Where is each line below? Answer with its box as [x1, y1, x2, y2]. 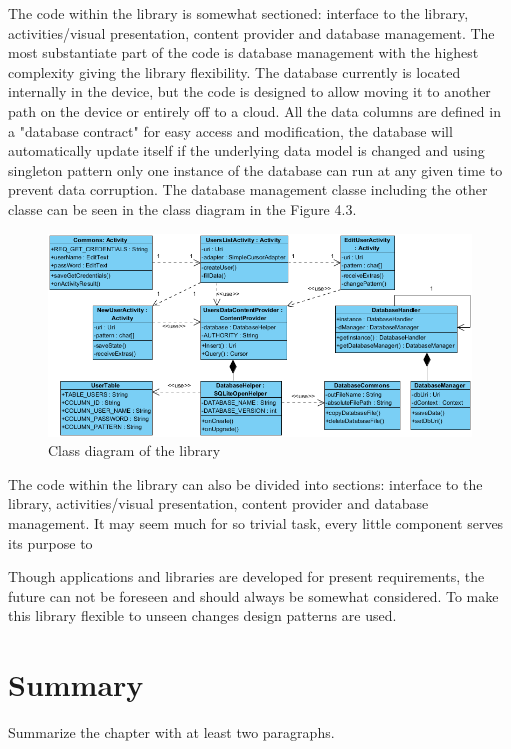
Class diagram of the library [48, 440, 221, 461]
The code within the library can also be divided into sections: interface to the [8, 473, 483, 494]
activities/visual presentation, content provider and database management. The [8, 22, 495, 43]
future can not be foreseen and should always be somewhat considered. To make [8, 585, 499, 606]
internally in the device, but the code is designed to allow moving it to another [8, 81, 491, 102]
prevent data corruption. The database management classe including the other [8, 179, 488, 200]
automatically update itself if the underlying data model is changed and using [8, 140, 485, 161]
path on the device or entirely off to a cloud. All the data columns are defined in [8, 100, 501, 121]
